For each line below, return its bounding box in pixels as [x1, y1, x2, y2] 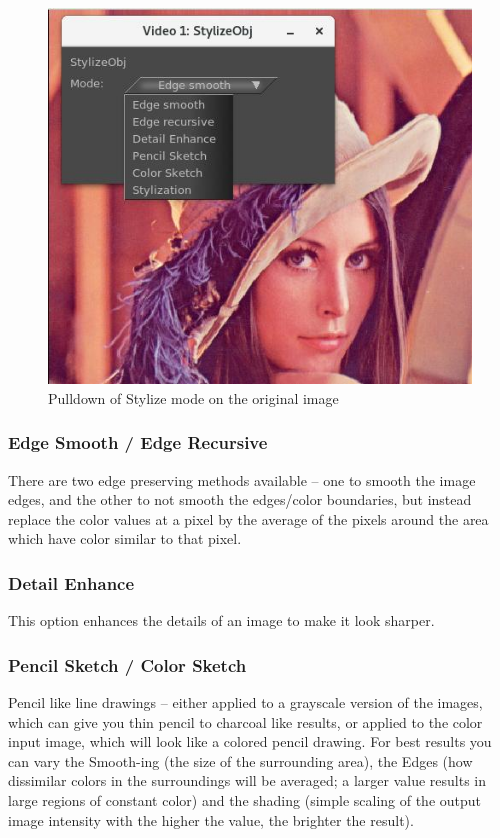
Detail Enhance [8, 570, 135, 595]
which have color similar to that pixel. [8, 528, 242, 549]
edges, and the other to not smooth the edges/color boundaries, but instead [8, 489, 472, 510]
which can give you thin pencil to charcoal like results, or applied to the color [8, 711, 483, 732]
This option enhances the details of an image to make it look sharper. [8, 610, 435, 631]
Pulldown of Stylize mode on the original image [48, 387, 339, 408]
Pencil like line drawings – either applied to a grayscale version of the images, [8, 692, 483, 713]
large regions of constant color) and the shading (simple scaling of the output [8, 790, 482, 810]
